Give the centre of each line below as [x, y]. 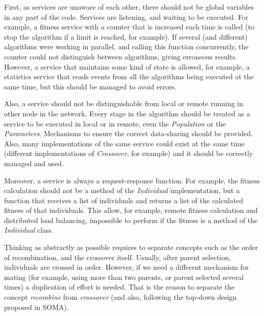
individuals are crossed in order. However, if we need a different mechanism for [126, 267]
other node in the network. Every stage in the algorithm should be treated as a [127, 113]
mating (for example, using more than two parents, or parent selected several [124, 277]
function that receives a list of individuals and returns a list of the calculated [124, 200]
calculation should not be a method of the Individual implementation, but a [122, 190]
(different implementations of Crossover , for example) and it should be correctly [129, 153]
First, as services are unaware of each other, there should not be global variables [129, 7]
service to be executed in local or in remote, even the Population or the [115, 123]
